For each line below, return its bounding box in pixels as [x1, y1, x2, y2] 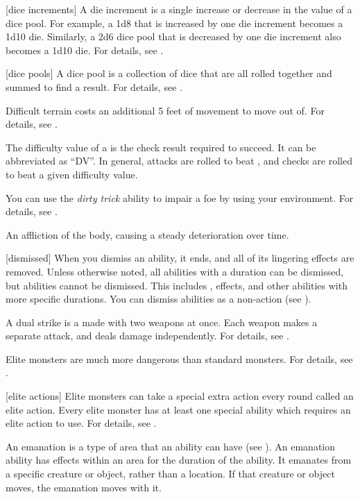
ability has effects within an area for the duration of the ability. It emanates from [6, 453, 352, 467]
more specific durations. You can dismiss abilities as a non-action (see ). [6, 291, 311, 306]
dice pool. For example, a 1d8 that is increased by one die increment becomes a [6, 15, 343, 30]
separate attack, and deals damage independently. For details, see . [6, 328, 289, 343]
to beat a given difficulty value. [6, 167, 138, 181]
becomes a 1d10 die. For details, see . [6, 42, 164, 57]
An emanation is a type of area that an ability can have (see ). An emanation [6, 439, 336, 453]
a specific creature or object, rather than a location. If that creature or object [6, 466, 335, 481]
